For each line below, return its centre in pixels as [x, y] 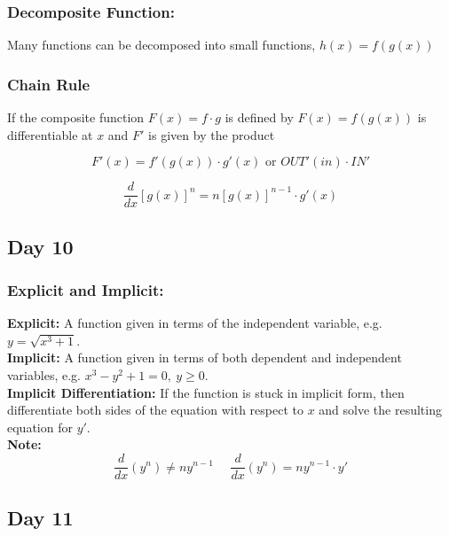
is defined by [259, 117]
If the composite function [76, 117]
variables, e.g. [44, 375]
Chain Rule [49, 84]
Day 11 [40, 518]
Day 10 [40, 246]
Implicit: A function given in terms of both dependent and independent [205, 357]
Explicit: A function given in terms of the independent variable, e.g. [195, 323]
